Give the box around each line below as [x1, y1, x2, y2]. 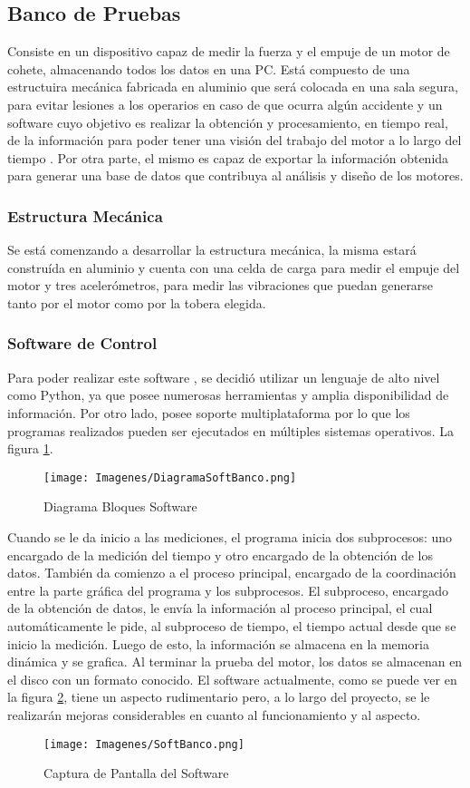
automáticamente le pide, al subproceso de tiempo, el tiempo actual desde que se [7, 616, 456, 635]
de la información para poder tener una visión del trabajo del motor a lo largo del [7, 131, 462, 150]
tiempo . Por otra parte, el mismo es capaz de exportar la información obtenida [7, 148, 449, 167]
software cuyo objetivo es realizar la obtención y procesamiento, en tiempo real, [7, 112, 448, 131]
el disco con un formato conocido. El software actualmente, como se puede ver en [7, 669, 457, 688]
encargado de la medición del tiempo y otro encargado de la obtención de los [7, 545, 433, 564]
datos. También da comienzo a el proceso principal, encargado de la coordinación [7, 563, 456, 582]
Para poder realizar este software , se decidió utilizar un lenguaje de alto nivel [7, 367, 440, 386]
